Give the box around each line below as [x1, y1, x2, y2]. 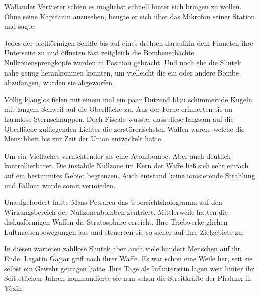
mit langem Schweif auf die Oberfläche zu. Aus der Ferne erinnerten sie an [4, 104, 233, 114]
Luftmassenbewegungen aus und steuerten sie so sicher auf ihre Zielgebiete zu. [4, 226, 244, 237]
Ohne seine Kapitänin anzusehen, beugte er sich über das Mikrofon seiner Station [4, 11, 255, 21]
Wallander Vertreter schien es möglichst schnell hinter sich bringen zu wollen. [4, 1, 242, 11]
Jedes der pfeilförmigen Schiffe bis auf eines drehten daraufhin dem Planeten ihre [4, 37, 253, 48]
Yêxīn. [4, 282, 24, 293]
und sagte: [4, 21, 36, 31]
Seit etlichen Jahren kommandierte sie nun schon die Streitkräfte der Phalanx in [4, 273, 251, 283]
